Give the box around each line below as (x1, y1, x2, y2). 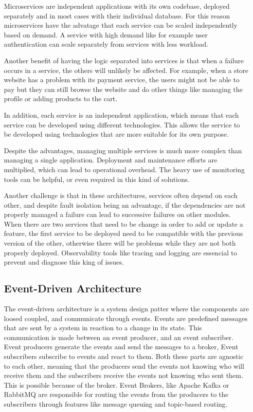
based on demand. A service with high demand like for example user (4, 29, 208, 39)
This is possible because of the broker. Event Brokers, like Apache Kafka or (4, 379, 229, 390)
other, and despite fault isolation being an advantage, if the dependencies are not (4, 199, 246, 210)
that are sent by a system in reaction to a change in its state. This (4, 322, 202, 333)
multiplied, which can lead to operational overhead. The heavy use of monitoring (4, 164, 245, 174)
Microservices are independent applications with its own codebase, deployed (4, 1, 230, 11)
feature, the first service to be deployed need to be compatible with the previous (4, 228, 243, 238)
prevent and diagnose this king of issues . (4, 257, 124, 267)
